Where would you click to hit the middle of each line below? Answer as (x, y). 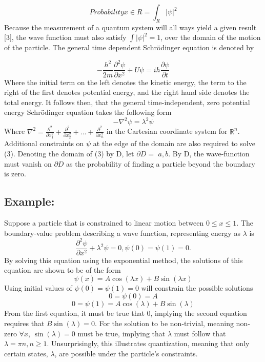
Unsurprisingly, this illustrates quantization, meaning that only (150, 343)
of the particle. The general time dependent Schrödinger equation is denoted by (129, 47)
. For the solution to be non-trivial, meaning (164, 323)
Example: (29, 201)
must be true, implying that (121, 333)
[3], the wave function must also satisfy (65, 37)
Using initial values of (38, 287)
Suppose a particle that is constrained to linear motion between (104, 222)
